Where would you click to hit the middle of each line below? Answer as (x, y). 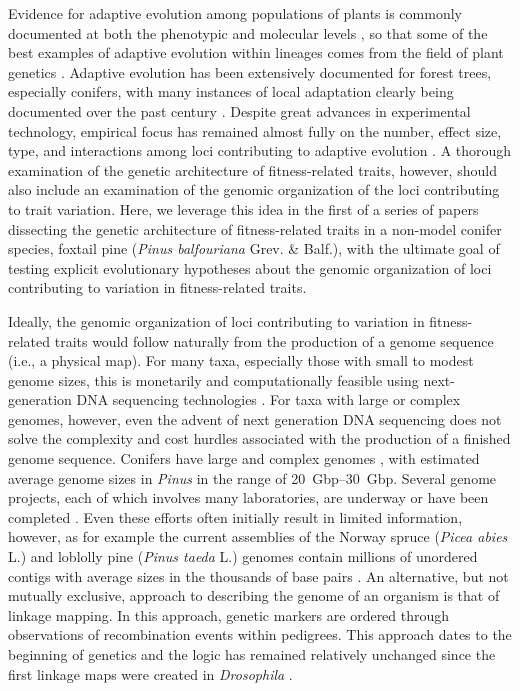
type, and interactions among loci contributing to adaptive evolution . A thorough (260, 150)
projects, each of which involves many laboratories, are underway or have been (248, 497)
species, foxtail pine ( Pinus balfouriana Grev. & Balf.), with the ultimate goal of (254, 248)
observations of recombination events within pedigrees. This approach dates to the (260, 634)
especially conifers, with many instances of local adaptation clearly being (231, 91)
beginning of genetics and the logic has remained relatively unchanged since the (252, 654)
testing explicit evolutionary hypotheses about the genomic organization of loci (250, 267)
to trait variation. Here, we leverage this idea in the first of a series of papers (243, 208)
